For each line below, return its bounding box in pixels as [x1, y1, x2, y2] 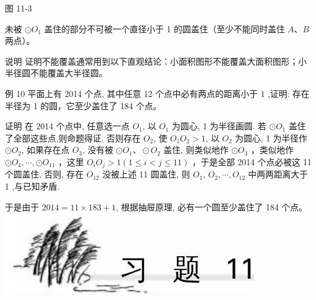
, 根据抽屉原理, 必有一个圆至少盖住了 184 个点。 [116, 200, 307, 213]
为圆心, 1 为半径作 [235, 131, 307, 144]
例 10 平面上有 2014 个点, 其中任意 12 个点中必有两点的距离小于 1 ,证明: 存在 [5, 87, 310, 99]
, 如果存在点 [21, 143, 70, 156]
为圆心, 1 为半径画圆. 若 [171, 120, 267, 132]
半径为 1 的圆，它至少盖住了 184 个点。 [5, 99, 162, 112]
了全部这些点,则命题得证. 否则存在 [5, 131, 141, 144]
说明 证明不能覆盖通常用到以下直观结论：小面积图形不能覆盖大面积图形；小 [5, 54, 307, 67]
